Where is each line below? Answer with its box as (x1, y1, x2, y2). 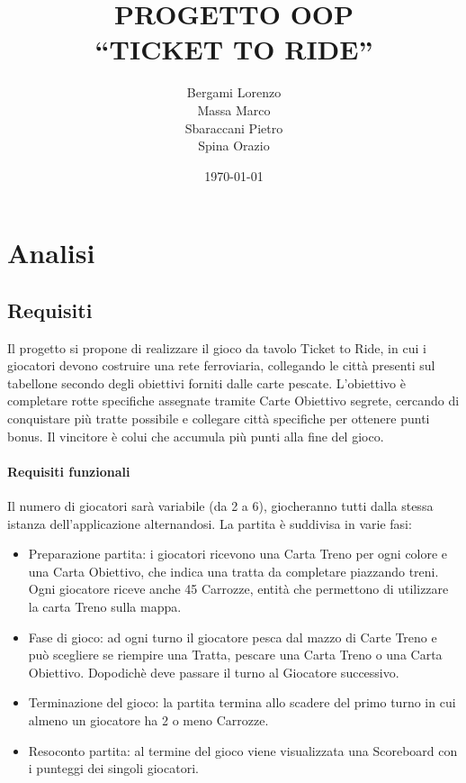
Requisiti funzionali (7, 461, 130, 480)
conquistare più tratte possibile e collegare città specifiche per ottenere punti (7, 409, 430, 428)
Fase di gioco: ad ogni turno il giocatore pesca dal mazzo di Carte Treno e (28, 627, 437, 646)
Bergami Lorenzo (186, 83, 282, 102)
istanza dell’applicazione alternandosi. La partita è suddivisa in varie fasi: (7, 514, 412, 533)
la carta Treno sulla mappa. (28, 597, 182, 615)
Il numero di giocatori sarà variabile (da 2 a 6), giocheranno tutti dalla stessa (7, 496, 434, 515)
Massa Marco (197, 100, 271, 119)
